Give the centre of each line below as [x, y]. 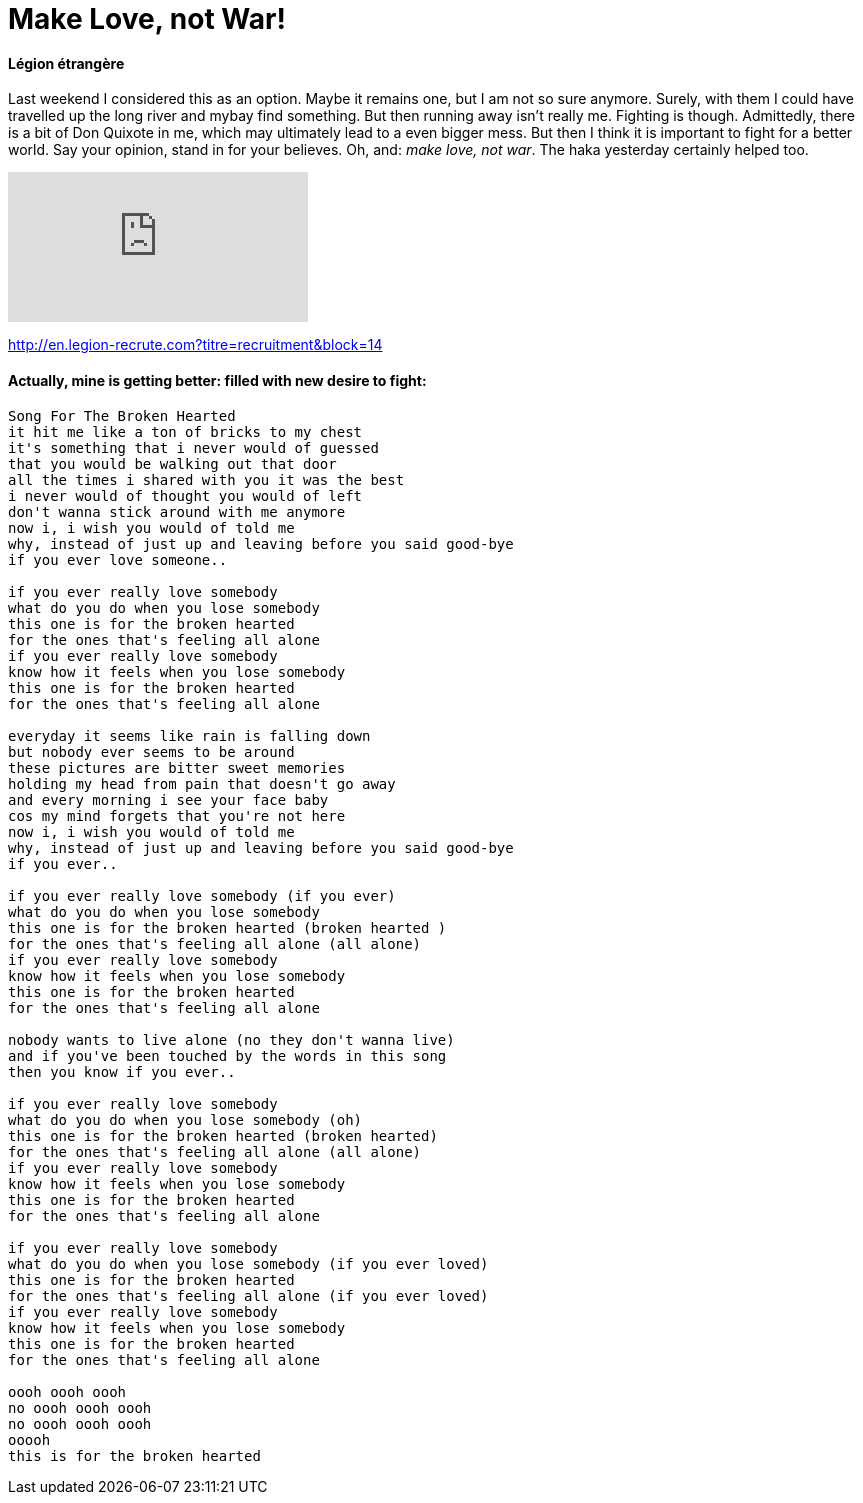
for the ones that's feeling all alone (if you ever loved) [248, 1295]
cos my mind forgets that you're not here [177, 815]
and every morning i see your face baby [168, 799]
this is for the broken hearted [134, 1455]
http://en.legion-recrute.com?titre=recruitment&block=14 [195, 345]
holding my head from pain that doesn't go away [202, 783]
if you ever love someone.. [118, 559]
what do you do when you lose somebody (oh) [185, 1119]
